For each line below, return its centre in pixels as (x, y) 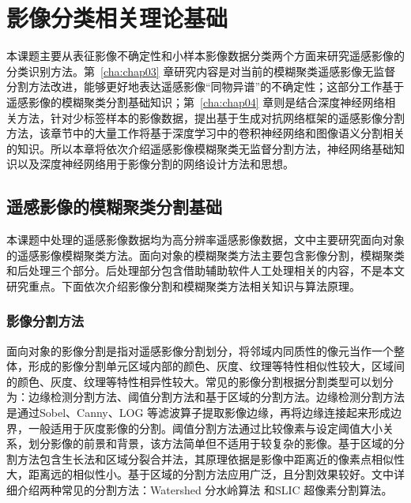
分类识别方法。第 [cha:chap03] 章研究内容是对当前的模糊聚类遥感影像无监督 (201, 71)
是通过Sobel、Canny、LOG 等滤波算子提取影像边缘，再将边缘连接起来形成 (199, 413)
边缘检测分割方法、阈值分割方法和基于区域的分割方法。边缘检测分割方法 (216, 397)
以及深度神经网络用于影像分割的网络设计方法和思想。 (155, 164)
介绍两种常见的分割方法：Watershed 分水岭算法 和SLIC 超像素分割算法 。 (205, 490)
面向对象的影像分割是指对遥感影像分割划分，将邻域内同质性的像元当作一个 (200, 350)
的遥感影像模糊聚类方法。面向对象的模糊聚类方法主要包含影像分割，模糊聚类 (205, 255)
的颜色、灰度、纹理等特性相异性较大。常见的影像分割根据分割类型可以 (189, 381)
